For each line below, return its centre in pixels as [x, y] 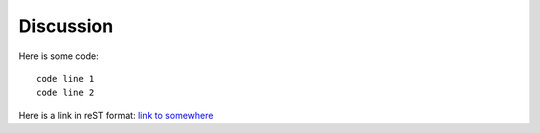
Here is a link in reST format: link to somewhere [116, 115]
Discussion [66, 26]
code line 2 [65, 93]
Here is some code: [58, 56]
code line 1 [65, 78]
